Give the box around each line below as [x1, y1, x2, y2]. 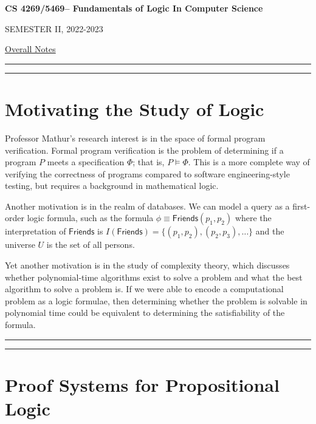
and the [255, 225, 284, 238]
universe [5, 238, 35, 251]
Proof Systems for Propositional [5, 372, 280, 397]
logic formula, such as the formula [27, 211, 154, 224]
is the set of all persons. [46, 238, 135, 251]
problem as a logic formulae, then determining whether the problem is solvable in [5, 294, 307, 307]
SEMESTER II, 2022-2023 [5, 22, 103, 35]
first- [292, 199, 311, 212]
